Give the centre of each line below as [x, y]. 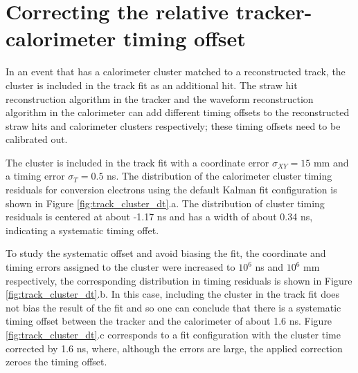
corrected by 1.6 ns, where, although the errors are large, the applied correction [174, 348]
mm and [331, 162]
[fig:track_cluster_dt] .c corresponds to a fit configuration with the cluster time [173, 334]
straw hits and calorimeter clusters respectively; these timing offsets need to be [173, 125]
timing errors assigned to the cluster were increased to [120, 267]
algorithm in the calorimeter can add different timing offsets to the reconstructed [178, 112]
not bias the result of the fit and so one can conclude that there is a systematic [173, 307]
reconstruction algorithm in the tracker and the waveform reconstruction [160, 98]
